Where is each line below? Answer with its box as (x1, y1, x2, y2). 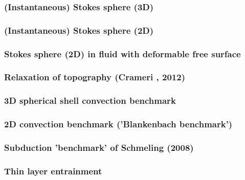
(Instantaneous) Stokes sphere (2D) (4, 24, 154, 36)
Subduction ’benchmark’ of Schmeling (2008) (4, 141, 194, 153)
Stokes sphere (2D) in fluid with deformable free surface (4, 47, 241, 60)
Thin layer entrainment (4, 164, 102, 177)
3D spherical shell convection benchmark (4, 94, 176, 107)
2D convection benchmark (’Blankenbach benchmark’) (4, 118, 233, 130)
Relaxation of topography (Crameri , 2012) (4, 71, 185, 83)
